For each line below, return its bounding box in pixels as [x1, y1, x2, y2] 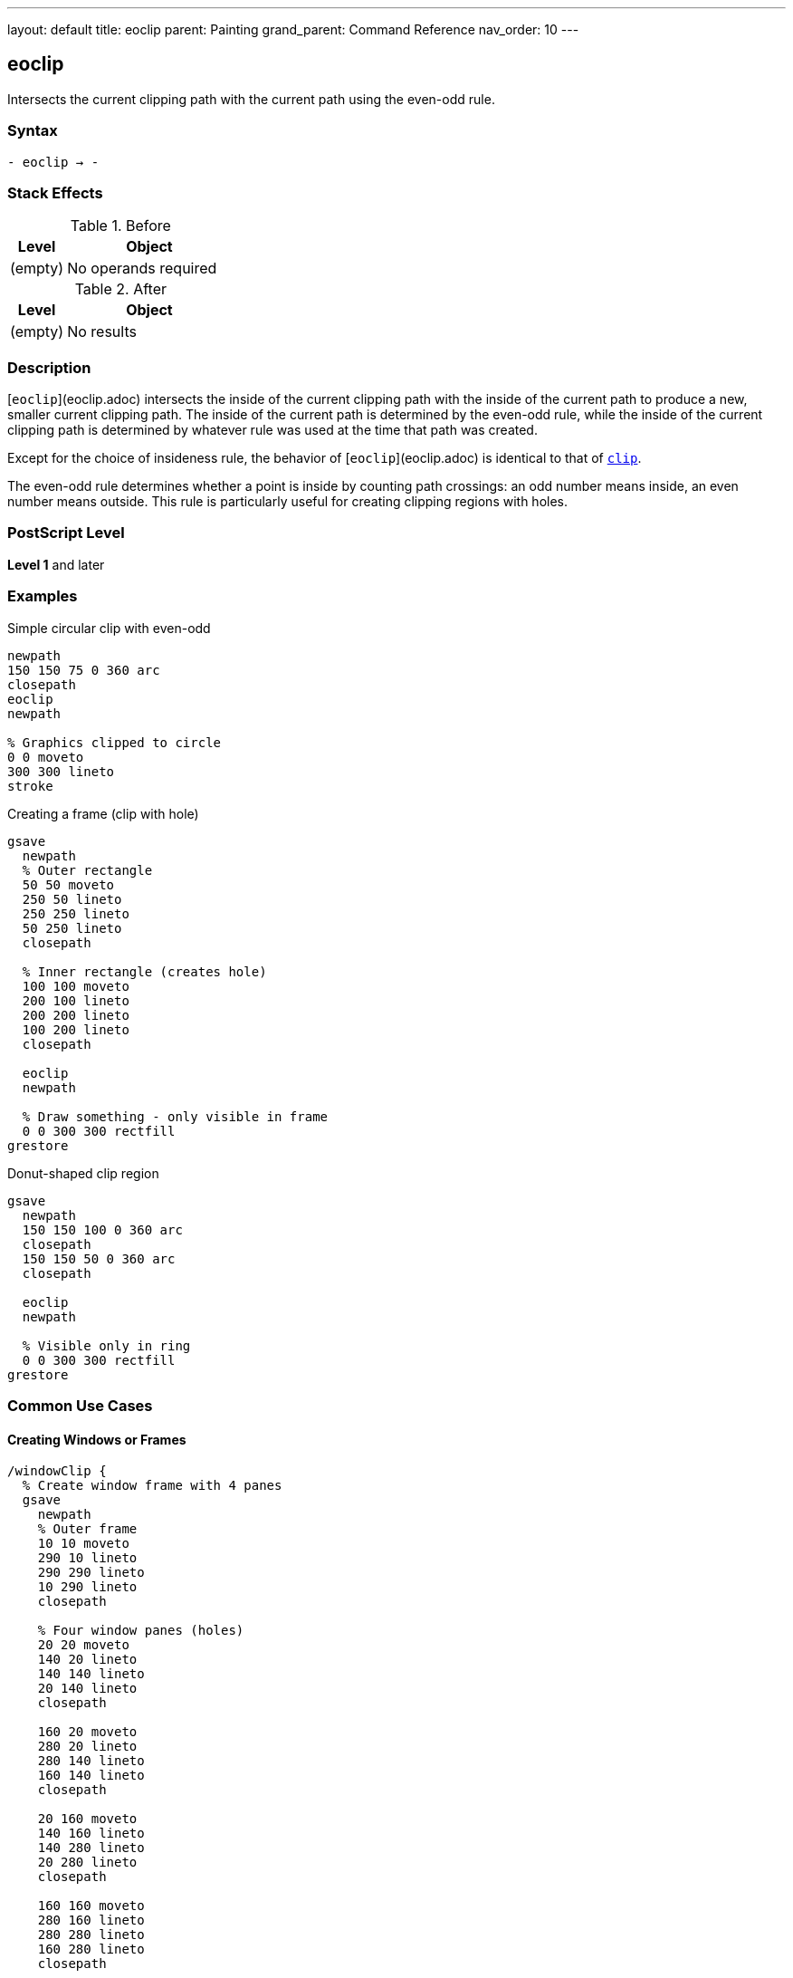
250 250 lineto [22, 906, 129, 921]
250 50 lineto [22, 891, 122, 907]
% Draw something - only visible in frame [22, 1109, 329, 1124]
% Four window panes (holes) [37, 1623, 244, 1638]
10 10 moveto [37, 1536, 129, 1551]
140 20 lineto [37, 1652, 138, 1667]
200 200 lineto [22, 1007, 129, 1023]
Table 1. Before [70, 216, 171, 235]
